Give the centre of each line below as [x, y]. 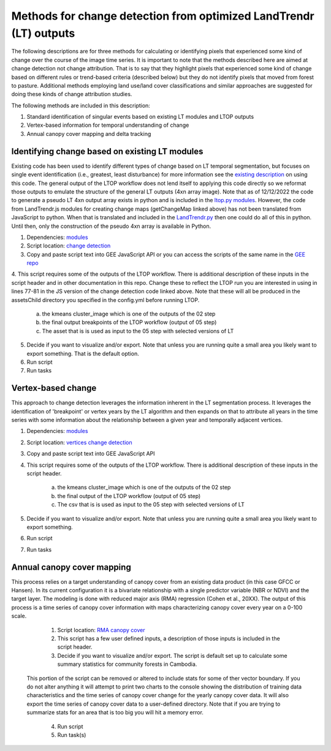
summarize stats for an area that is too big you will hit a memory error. [115, 712]
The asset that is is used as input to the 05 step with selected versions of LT [138, 331]
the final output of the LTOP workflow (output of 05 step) [129, 496]
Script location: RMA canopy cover [101, 630]
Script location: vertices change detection [80, 442]
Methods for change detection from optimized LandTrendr [163, 16]
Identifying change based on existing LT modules [107, 151]
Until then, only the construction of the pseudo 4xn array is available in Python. [111, 226]
